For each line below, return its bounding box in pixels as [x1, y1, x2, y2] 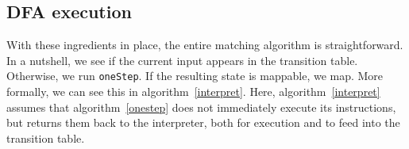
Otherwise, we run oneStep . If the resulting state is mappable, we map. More [6, 67, 384, 84]
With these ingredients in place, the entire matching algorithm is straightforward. [6, 36, 403, 53]
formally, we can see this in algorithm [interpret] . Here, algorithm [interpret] [6, 83, 380, 100]
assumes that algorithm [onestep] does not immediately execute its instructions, [6, 98, 396, 115]
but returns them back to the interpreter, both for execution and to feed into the [6, 114, 400, 131]
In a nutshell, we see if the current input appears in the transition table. [6, 52, 358, 68]
